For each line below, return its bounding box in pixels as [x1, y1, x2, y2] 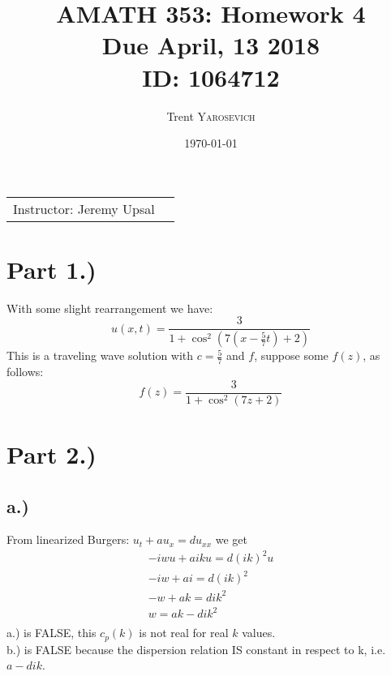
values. [242, 624, 276, 641]
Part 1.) [6, 252, 97, 285]
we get [215, 531, 247, 548]
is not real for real [139, 624, 229, 641]
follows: [6, 363, 44, 380]
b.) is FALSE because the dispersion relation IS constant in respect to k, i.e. [6, 640, 386, 657]
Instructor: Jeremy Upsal [13, 199, 155, 218]
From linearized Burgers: [6, 531, 130, 548]
